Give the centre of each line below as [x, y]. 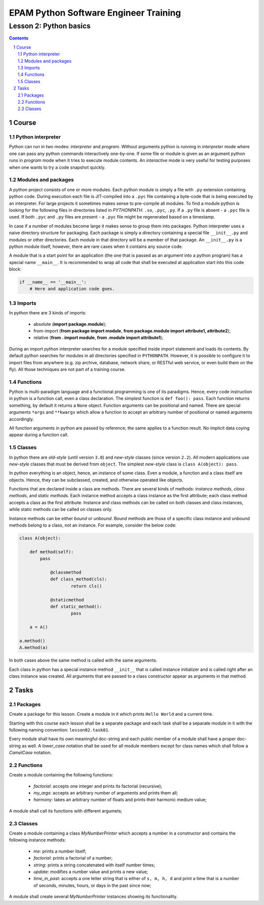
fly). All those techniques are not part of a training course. [67, 369]
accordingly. [22, 419]
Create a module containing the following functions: [61, 775]
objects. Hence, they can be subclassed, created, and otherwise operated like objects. [96, 480]
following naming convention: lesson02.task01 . [59, 730]
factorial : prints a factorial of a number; [73, 858]
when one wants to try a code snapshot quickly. [57, 167]
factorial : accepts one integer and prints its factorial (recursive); [98, 786]
